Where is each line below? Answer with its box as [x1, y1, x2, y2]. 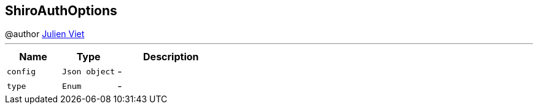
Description [143, 51, 199, 63]
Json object [62, 66, 115, 76]
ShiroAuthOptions [5, 3, 117, 18]
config [7, 66, 36, 76]
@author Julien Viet [5, 29, 85, 40]
